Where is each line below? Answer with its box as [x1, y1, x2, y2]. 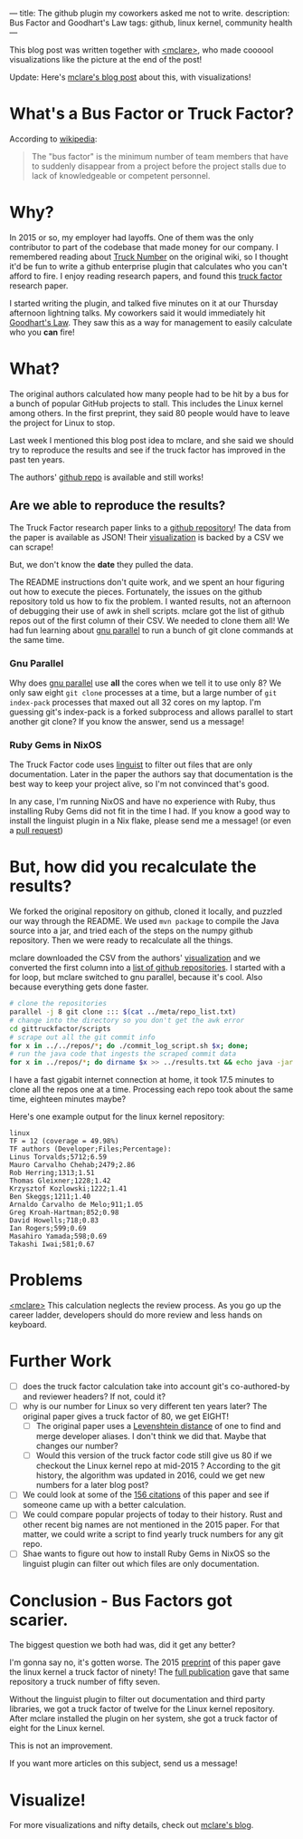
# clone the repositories [9, 999, 107, 1008]
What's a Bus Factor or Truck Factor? [9, 103, 295, 124]
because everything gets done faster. [9, 981, 149, 992]
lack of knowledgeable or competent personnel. [31, 170, 211, 180]
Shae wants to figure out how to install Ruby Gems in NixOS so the [22, 1548, 270, 1559]
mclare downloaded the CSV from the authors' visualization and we [9, 952, 260, 964]
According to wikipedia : [9, 133, 98, 144]
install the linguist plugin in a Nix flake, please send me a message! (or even [9, 815, 292, 826]
